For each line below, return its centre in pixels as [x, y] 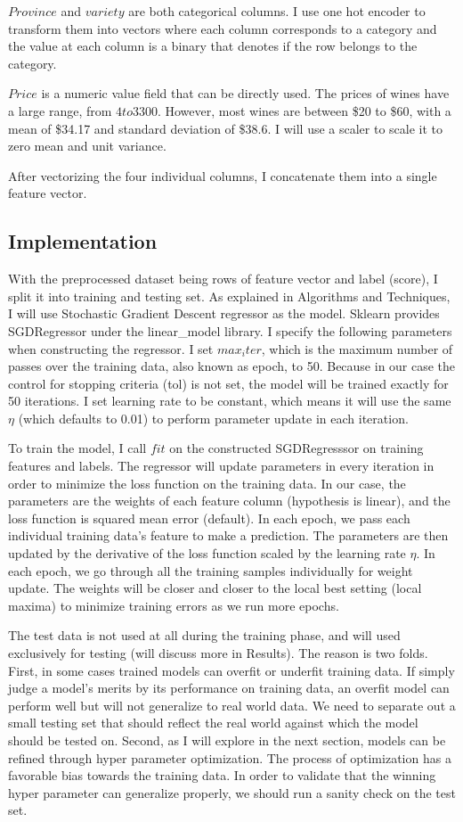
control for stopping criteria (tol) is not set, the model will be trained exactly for [228, 383]
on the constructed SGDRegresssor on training [296, 448]
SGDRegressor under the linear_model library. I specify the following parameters [230, 330]
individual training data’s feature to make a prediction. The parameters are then [228, 535]
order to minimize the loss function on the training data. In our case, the [207, 483]
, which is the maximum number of [357, 348]
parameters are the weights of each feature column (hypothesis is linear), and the [229, 501]
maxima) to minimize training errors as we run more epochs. [174, 605]
